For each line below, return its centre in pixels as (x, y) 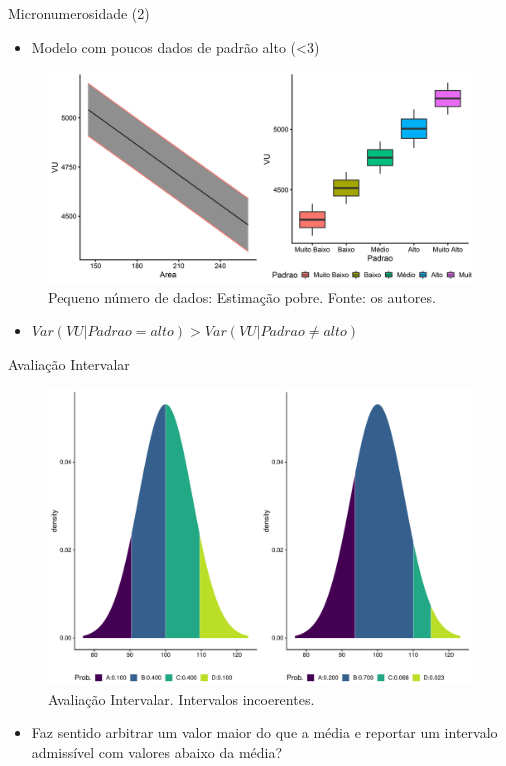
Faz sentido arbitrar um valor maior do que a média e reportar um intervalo (264, 732)
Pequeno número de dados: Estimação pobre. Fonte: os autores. (242, 296)
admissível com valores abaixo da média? (157, 751)
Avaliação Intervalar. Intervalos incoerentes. (181, 698)
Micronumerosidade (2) (79, 13)
